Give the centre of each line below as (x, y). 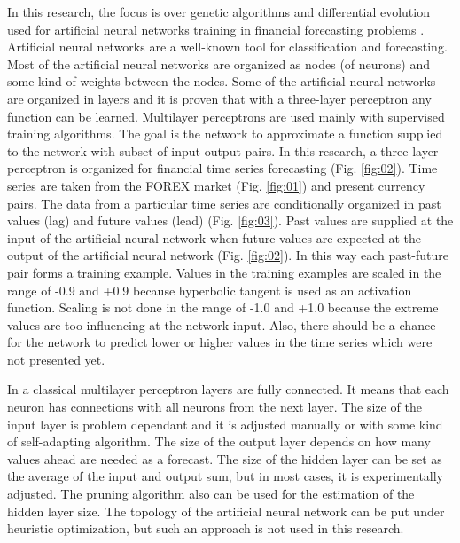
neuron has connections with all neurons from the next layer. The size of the (214, 407)
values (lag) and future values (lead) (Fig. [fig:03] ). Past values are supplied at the (230, 220)
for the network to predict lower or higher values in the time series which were (220, 342)
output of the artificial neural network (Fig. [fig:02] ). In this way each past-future (228, 255)
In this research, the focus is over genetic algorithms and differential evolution (218, 12)
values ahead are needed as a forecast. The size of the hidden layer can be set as (225, 458)
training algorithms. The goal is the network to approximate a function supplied (225, 134)
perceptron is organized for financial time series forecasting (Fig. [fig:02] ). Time (222, 168)
